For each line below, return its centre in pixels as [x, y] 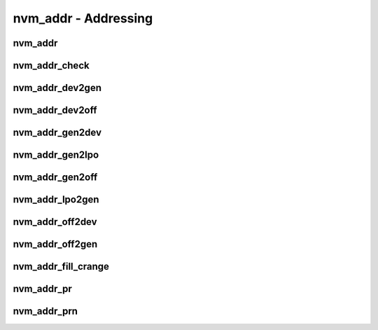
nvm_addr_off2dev [55, 222]
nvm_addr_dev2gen [57, 88]
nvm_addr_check [51, 66]
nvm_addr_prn [45, 311]
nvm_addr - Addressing [83, 18]
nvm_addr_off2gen [55, 244]
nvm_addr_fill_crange [61, 267]
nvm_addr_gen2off [55, 178]
